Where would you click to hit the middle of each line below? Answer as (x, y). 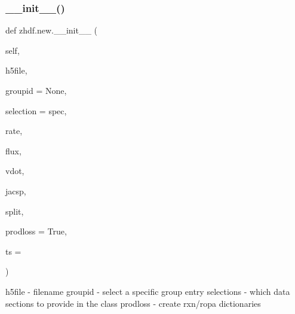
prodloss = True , (36, 231)
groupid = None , (36, 90)
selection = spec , (36, 110)
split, (15, 211)
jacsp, (16, 190)
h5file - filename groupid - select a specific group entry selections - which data (148, 291)
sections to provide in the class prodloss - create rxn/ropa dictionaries (133, 303)
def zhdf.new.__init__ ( (52, 30)
